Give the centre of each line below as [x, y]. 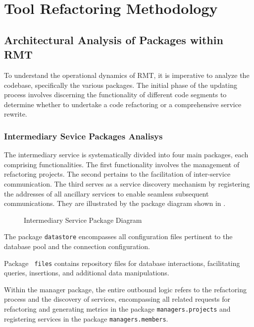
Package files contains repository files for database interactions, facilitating [122, 263]
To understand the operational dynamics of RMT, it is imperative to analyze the [127, 75]
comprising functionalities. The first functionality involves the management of [122, 164]
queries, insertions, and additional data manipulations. [87, 273]
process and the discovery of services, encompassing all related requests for [117, 299]
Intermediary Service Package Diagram [83, 220]
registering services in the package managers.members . [86, 318]
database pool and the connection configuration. [77, 246]
